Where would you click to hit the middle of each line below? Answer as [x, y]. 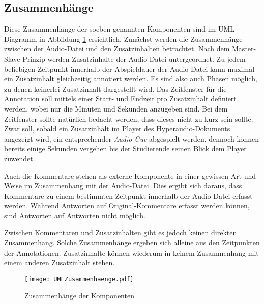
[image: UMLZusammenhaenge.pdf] [79, 279]
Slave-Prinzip [25, 58]
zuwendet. [20, 158]
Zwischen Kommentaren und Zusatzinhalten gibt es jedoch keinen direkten [121, 232]
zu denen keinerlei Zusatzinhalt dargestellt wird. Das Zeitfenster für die [115, 88]
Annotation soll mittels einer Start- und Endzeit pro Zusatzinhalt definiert [120, 99]
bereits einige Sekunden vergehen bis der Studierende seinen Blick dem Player [125, 148]
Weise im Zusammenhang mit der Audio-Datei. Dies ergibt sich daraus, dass [123, 186]
